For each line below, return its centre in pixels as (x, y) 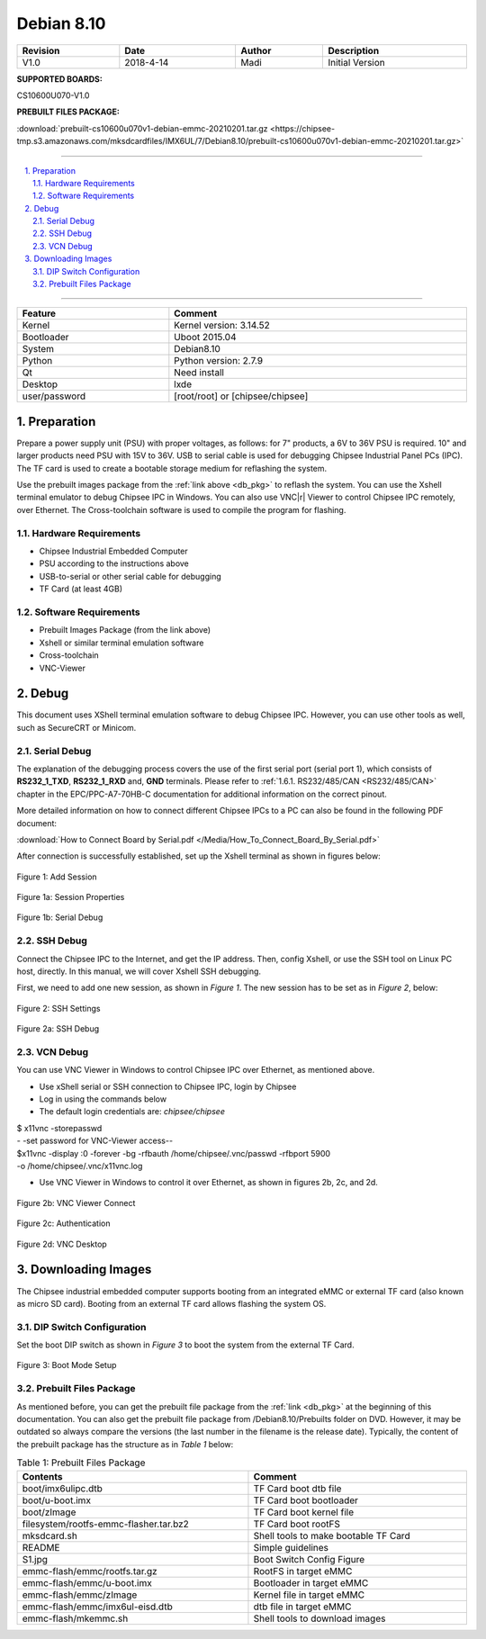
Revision (41, 50)
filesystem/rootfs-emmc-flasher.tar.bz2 (105, 1524)
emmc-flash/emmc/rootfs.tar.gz (90, 1571)
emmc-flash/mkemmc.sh (75, 1618)
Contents (42, 1476)
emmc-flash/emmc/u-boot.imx (87, 1582)
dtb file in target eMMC (302, 1607)
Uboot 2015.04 (206, 338)
